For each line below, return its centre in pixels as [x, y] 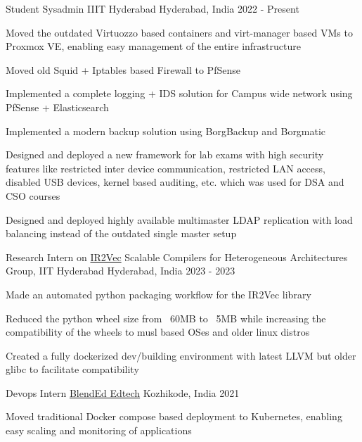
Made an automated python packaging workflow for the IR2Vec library [159, 294]
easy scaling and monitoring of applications [99, 430]
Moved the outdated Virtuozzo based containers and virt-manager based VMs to [179, 32]
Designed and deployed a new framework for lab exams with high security [165, 154]
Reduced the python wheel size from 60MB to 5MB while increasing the [166, 318]
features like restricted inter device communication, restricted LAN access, [166, 168]
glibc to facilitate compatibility [72, 369]
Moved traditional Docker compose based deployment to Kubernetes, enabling [174, 416]
